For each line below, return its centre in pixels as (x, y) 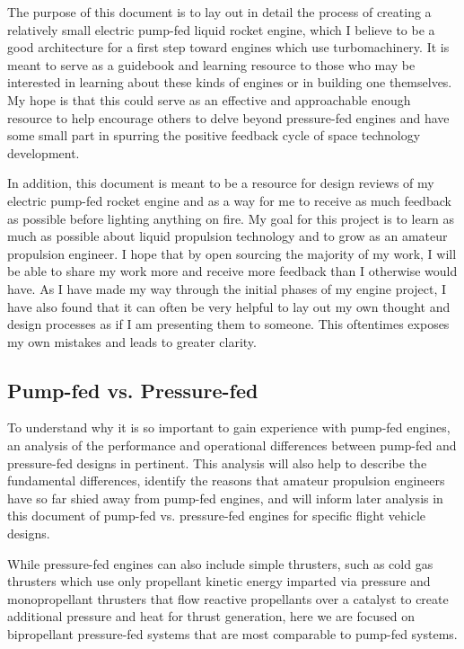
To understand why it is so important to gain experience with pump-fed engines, (229, 427)
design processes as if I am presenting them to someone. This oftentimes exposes (228, 324)
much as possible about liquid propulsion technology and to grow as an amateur (228, 236)
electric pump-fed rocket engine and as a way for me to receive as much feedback (229, 200)
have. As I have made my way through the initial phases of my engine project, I (227, 288)
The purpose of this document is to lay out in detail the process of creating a (219, 12)
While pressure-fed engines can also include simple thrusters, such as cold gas (220, 563)
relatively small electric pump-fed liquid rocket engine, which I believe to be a (221, 29)
